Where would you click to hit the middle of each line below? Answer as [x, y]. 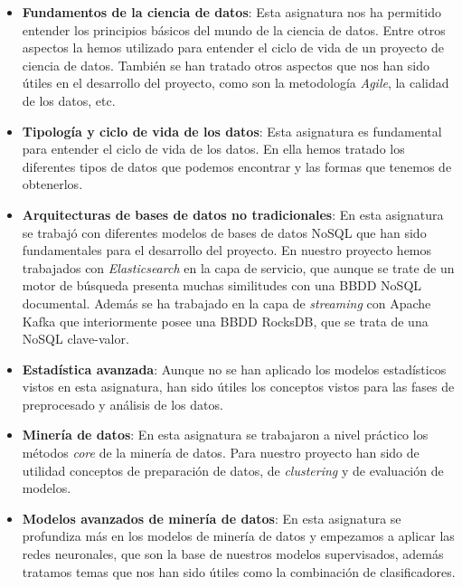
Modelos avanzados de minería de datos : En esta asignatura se [212, 518]
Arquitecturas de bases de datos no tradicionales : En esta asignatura [233, 214]
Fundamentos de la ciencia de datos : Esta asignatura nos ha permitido [232, 12]
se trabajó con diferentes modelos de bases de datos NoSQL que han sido [224, 232]
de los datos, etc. [69, 100]
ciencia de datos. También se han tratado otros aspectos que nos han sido [226, 65]
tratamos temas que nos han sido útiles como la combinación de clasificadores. [239, 571]
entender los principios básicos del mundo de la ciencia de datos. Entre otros [234, 29]
